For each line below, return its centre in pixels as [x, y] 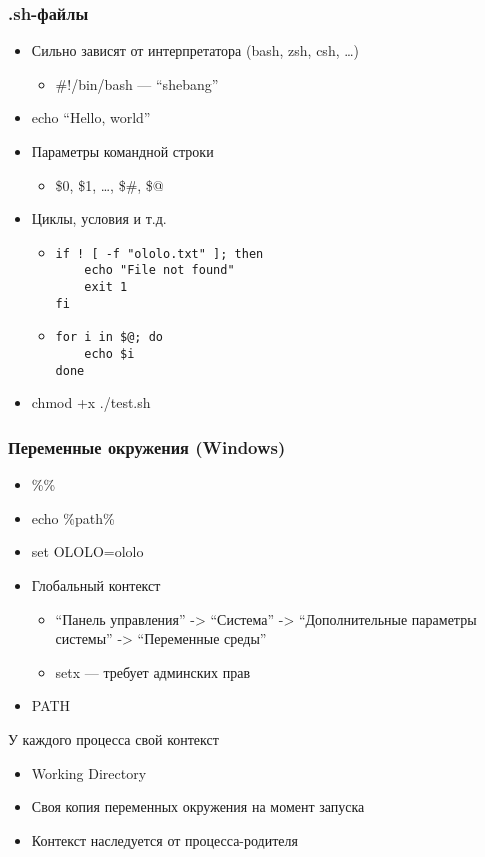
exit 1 [106, 287]
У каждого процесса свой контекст [113, 738]
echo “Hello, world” [91, 117]
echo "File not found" [159, 270]
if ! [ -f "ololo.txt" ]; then [159, 253]
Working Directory [89, 772]
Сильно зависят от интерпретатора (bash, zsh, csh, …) [195, 50]
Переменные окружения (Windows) [147, 446]
